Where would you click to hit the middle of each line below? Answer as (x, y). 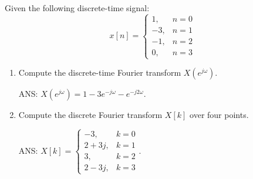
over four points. (219, 115)
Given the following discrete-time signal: (77, 8)
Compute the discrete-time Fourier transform (100, 72)
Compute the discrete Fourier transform (90, 115)
